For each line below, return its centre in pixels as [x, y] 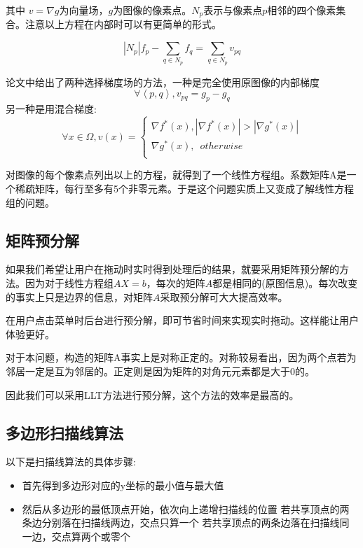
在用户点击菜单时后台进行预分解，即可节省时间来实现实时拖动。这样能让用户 [182, 320]
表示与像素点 [233, 10]
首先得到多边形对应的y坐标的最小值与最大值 [123, 485]
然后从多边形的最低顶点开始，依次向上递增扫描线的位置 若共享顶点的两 [186, 508]
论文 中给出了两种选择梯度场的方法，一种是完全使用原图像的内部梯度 [163, 82]
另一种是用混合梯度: [51, 109]
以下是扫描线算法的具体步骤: [71, 462]
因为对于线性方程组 [69, 283]
